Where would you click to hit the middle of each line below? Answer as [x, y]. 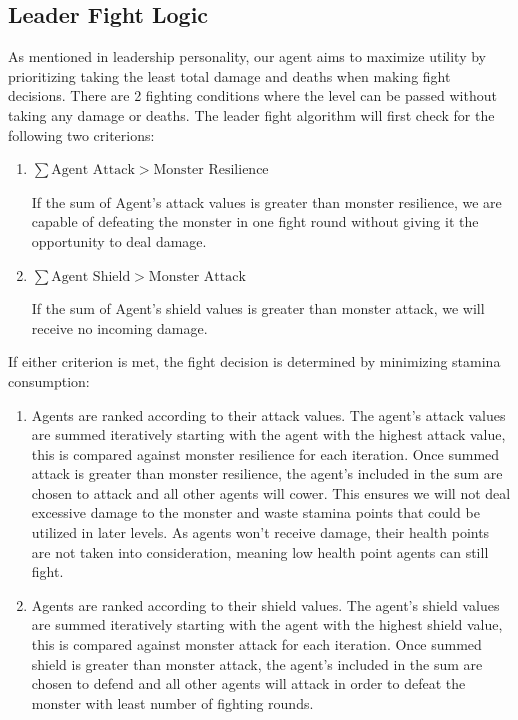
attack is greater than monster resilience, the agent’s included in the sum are [267, 473]
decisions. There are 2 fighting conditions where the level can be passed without [252, 95]
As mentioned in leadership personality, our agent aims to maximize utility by [247, 56]
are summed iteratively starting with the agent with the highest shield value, [267, 624]
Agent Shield [91, 276]
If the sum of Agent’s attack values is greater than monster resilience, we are [266, 201]
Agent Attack [93, 170]
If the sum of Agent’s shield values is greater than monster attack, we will [258, 308]
